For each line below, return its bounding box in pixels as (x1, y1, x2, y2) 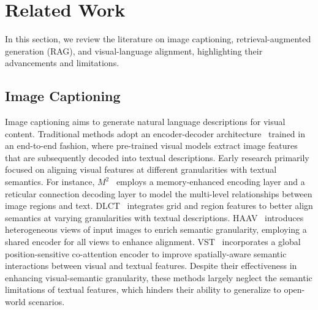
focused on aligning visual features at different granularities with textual (5, 163, 277, 176)
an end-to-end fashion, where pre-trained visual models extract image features (5, 139, 298, 152)
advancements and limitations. (5, 56, 119, 69)
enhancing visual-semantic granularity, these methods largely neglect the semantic (5, 271, 312, 284)
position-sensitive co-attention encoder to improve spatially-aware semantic (5, 247, 287, 260)
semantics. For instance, (5, 175, 95, 188)
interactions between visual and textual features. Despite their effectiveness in (5, 259, 297, 272)
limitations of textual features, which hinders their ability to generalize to (5, 283, 281, 296)
